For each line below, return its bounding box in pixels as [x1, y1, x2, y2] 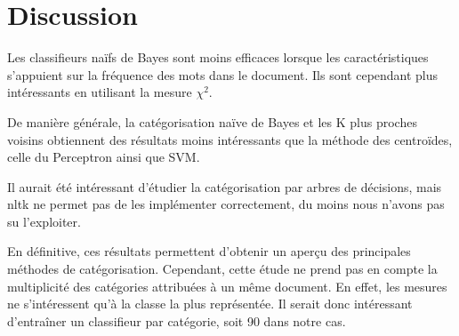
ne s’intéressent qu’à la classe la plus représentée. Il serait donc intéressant [7, 294, 413, 313]
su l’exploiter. [7, 212, 81, 230]
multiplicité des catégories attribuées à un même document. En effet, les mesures [7, 276, 447, 295]
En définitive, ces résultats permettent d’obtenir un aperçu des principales [7, 242, 411, 260]
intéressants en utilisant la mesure [7, 83, 192, 101]
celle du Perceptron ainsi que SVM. [7, 148, 200, 166]
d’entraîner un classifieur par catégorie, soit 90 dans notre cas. [7, 311, 346, 330]
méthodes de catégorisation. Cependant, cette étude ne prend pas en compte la [7, 260, 438, 278]
